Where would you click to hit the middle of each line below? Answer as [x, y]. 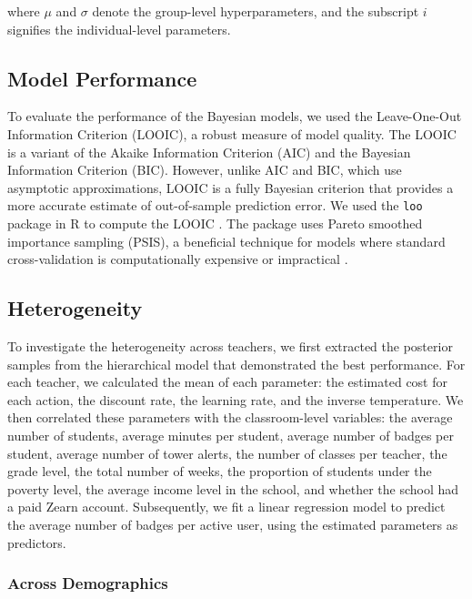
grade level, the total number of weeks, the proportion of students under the [220, 471]
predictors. [37, 542]
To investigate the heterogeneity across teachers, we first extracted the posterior [230, 346]
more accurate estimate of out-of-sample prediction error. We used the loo [215, 205]
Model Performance [102, 78]
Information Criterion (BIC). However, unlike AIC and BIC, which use [205, 170]
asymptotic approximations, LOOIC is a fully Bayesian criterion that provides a [231, 187]
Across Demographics [88, 583]
